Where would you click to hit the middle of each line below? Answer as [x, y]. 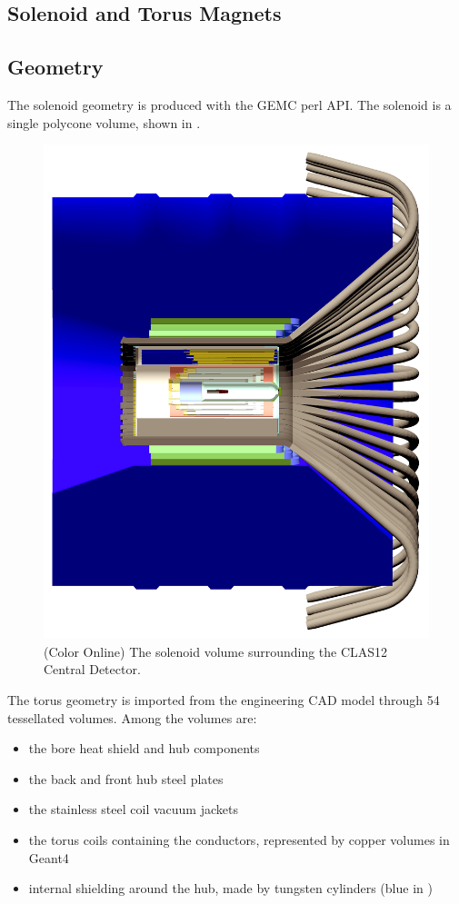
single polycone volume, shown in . [104, 122]
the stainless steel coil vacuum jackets [133, 809]
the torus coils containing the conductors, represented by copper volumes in [239, 839]
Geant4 [49, 857]
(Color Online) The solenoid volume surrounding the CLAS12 [216, 651]
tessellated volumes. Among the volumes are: [132, 717]
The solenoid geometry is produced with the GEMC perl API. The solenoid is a [229, 104]
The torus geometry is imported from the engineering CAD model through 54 [224, 700]
